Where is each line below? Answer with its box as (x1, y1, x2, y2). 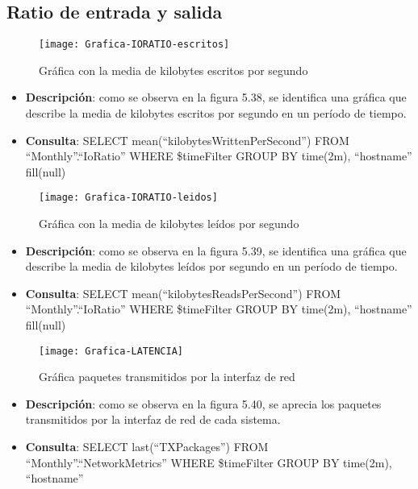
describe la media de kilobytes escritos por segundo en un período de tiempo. (25, 105, 407, 122)
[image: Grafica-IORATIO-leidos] (39, 192, 218, 204)
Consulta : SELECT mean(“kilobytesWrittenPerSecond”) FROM (25, 131, 349, 148)
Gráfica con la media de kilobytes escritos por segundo (39, 61, 308, 78)
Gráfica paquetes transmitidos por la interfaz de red (39, 368, 295, 385)
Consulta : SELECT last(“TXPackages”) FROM (25, 438, 269, 455)
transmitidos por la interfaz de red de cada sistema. (25, 411, 281, 428)
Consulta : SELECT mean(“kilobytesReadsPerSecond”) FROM (25, 284, 341, 301)
